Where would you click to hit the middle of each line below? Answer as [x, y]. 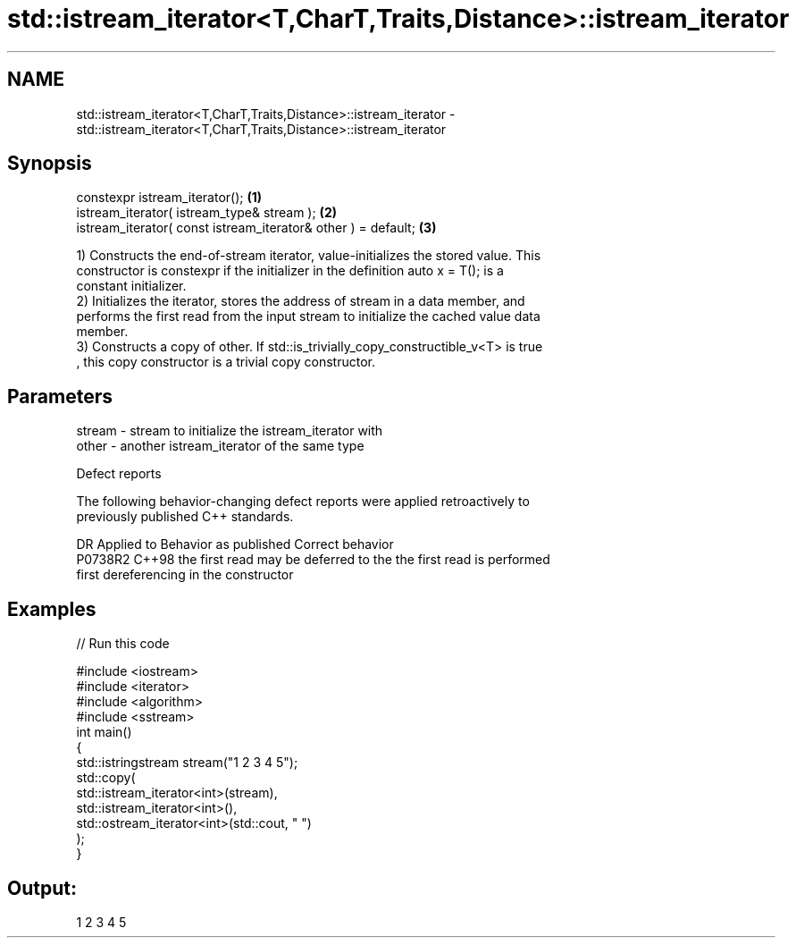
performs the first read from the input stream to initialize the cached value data [308, 316]
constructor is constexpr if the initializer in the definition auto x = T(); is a [290, 271]
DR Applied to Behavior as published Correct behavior [235, 544]
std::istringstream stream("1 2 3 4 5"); [187, 763]
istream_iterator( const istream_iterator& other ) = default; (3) [256, 228]
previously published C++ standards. [185, 517]
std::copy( [106, 778]
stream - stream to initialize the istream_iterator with [230, 431]
